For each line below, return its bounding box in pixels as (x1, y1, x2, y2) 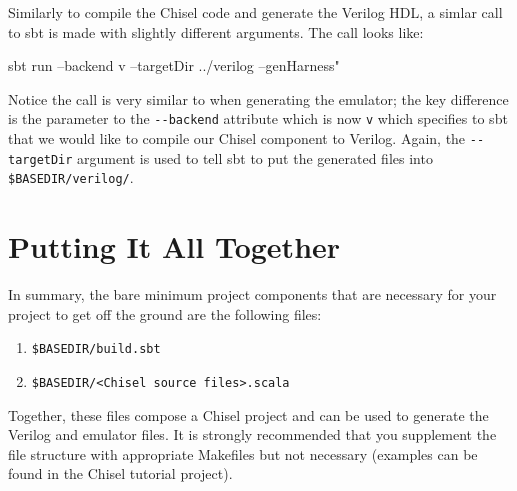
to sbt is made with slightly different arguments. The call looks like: (8, 21, 424, 42)
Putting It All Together (8, 226, 341, 267)
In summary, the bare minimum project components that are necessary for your (8, 284, 497, 305)
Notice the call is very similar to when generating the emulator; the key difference (8, 88, 509, 109)
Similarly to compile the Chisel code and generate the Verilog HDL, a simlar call (8, 2, 503, 22)
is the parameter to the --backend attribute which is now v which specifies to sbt (8, 108, 508, 129)
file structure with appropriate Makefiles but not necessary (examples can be (8, 443, 478, 464)
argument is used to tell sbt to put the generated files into (77, 147, 433, 168)
